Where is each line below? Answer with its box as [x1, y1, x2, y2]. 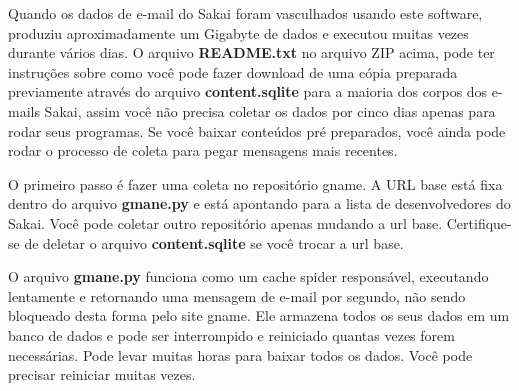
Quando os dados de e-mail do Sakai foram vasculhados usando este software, [8, 3, 483, 23]
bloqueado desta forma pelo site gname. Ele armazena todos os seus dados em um [8, 305, 510, 326]
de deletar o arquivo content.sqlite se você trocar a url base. [24, 232, 404, 253]
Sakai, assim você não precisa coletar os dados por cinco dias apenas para [44, 100, 496, 121]
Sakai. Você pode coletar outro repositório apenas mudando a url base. [8, 212, 443, 233]
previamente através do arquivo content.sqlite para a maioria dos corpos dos [8, 81, 488, 102]
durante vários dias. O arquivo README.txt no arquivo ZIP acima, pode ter [8, 42, 495, 63]
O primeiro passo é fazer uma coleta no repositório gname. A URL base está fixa [8, 173, 503, 194]
